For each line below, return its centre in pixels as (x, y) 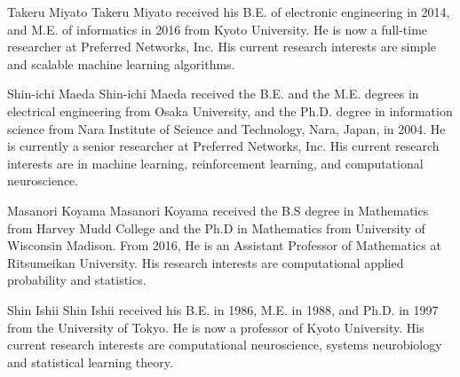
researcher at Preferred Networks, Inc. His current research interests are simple (222, 47)
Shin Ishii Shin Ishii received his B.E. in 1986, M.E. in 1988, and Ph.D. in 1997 (223, 309)
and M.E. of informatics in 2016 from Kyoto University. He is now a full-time (218, 29)
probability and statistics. (77, 280)
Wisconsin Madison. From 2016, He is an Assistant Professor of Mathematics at (224, 245)
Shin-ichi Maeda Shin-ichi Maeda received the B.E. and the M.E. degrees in (213, 94)
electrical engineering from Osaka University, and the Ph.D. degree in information (230, 110)
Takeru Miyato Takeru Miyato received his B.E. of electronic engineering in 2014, (229, 12)
